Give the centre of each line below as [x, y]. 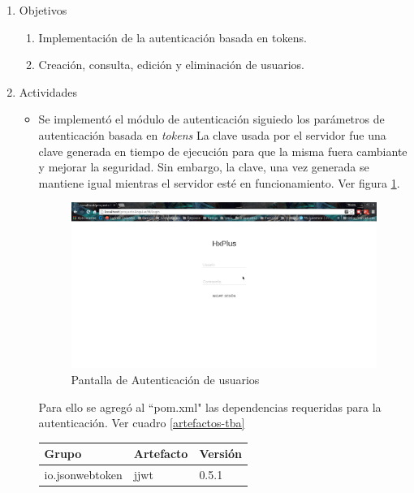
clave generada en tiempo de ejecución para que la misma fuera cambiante [223, 151]
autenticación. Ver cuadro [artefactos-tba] [142, 423]
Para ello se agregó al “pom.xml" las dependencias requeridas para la [210, 407]
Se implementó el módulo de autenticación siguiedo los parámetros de [211, 119]
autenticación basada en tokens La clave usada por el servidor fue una [212, 134]
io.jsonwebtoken [83, 475]
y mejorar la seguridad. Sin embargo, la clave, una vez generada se [204, 167]
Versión [221, 454]
